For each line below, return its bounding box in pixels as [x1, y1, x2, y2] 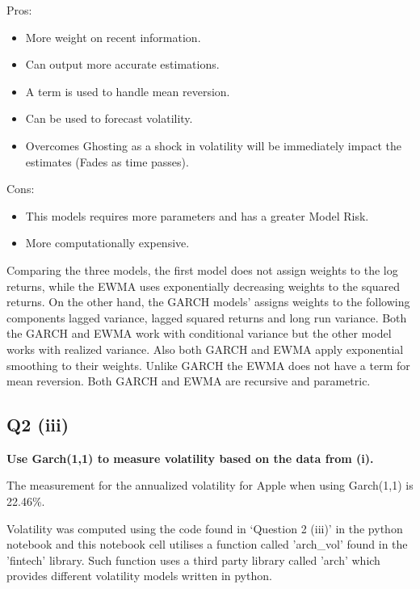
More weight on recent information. [25, 28, 201, 45]
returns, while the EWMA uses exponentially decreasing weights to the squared [6, 277, 400, 294]
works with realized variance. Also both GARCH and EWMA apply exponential [6, 340, 404, 357]
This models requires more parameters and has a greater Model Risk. [25, 207, 369, 224]
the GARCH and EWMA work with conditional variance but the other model [6, 325, 392, 342]
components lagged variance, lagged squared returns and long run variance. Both [6, 309, 407, 326]
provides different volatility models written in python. [6, 567, 272, 584]
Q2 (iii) [6, 412, 69, 437]
